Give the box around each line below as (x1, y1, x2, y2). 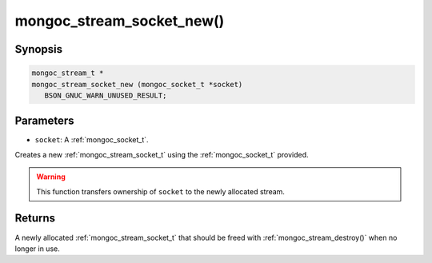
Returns (14, 212, 56, 225)
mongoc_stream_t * (31, 69, 104, 78)
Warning (36, 172, 66, 181)
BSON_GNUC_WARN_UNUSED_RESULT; (44, 90, 167, 100)
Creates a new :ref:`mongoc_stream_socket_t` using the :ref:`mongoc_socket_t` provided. (14, 149, 309, 159)
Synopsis (14, 42, 63, 56)
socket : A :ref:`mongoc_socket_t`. (34, 135, 149, 145)
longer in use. (14, 244, 60, 253)
